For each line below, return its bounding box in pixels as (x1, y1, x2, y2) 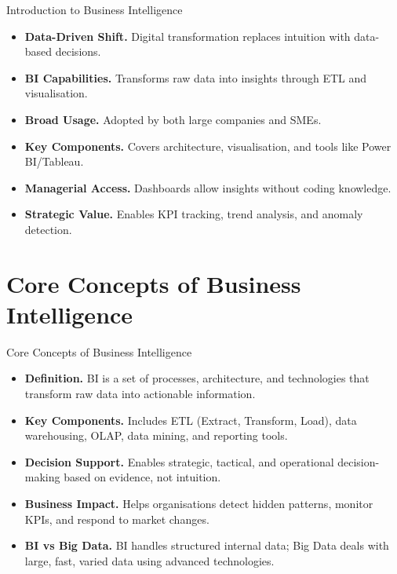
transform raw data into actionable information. (24, 386, 256, 402)
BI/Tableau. (24, 153, 84, 170)
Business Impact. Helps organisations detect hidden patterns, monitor (24, 495, 373, 511)
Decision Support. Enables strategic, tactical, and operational (24, 453, 334, 470)
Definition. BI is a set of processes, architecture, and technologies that (24, 370, 370, 386)
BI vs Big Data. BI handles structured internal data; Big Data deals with (24, 537, 389, 554)
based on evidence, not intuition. (64, 469, 221, 485)
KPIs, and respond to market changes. (24, 510, 209, 527)
